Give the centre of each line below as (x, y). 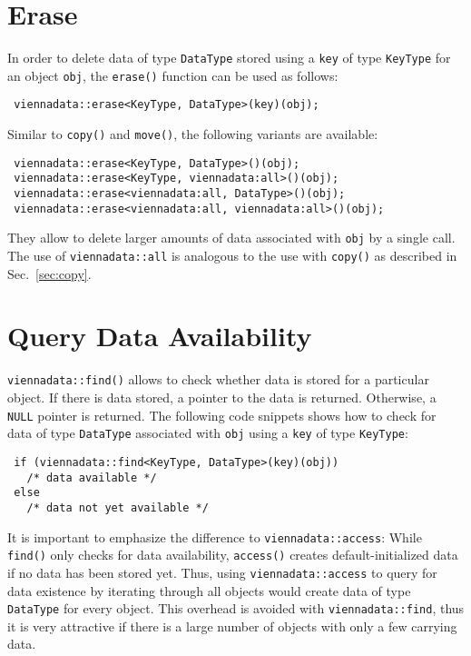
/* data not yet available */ (118, 507)
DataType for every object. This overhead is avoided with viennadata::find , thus (236, 608)
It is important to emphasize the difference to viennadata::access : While (215, 537)
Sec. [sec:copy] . (49, 273)
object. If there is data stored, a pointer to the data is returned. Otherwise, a (222, 398)
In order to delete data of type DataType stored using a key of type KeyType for (229, 58)
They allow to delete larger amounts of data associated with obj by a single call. (231, 238)
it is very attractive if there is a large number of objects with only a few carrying (232, 626)
